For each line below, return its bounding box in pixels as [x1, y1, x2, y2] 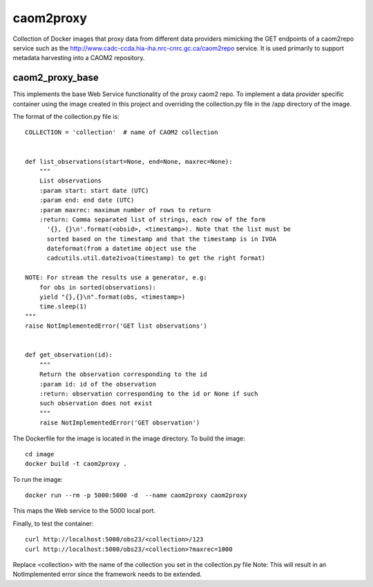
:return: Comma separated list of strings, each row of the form [39, 215, 266, 223]
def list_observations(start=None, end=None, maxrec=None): [25, 158, 233, 165]
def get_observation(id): [25, 351, 113, 359]
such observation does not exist [39, 400, 153, 407]
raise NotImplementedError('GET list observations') [25, 322, 207, 330]
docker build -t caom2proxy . [25, 460, 128, 468]
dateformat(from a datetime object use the [46, 245, 197, 252]
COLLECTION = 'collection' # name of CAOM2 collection [25, 129, 218, 136]
